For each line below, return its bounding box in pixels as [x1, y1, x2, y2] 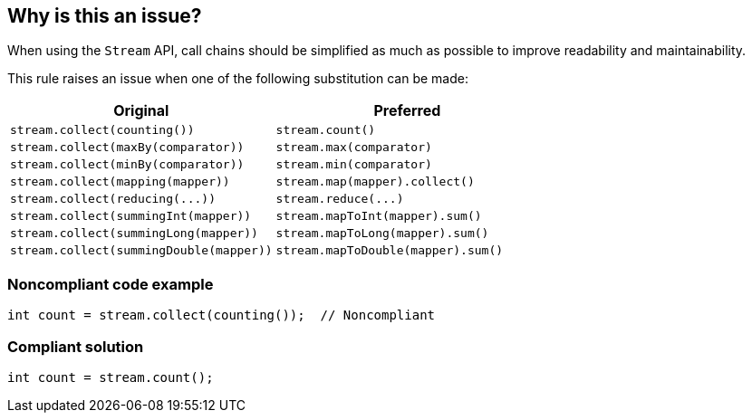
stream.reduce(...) [275, 192, 404, 206]
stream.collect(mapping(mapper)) [10, 175, 230, 189]
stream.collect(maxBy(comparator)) [10, 140, 245, 155]
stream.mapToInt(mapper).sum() [275, 209, 482, 224]
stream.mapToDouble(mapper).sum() [275, 243, 504, 258]
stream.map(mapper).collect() [275, 175, 475, 189]
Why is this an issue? [7, 5, 202, 27]
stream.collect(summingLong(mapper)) [10, 226, 258, 241]
